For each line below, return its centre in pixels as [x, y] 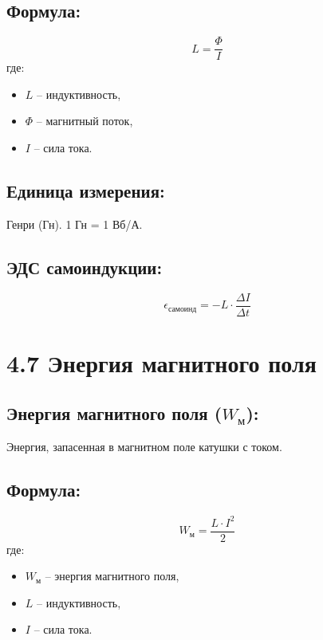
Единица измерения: [86, 191]
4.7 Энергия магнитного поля [161, 362]
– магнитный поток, [85, 121]
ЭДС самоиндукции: [85, 267]
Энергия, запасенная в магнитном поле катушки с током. [144, 447]
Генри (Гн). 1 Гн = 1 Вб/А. [75, 224]
